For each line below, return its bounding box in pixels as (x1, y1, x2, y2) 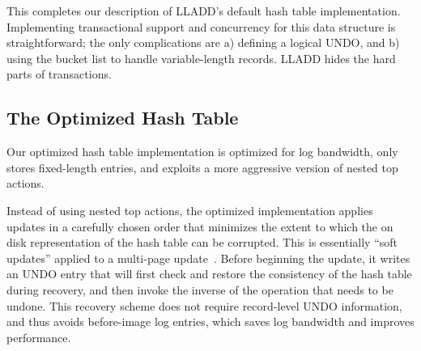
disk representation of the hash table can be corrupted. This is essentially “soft (6, 234, 398, 251)
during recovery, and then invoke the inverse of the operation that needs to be (6, 281, 393, 298)
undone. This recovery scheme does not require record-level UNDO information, (6, 297, 402, 314)
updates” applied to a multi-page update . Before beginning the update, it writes (6, 249, 410, 266)
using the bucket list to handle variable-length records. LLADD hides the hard (6, 49, 396, 66)
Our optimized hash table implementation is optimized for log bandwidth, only (6, 143, 398, 160)
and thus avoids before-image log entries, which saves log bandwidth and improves (6, 313, 415, 330)
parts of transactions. (6, 66, 112, 82)
